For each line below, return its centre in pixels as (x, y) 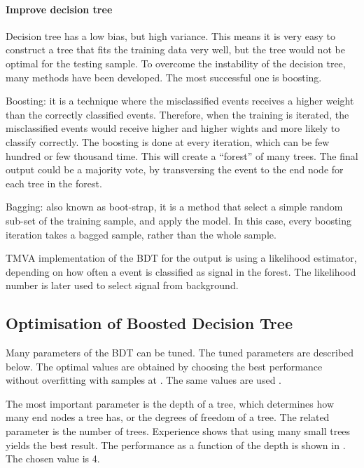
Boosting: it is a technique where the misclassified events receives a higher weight (180, 101)
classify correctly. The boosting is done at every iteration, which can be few (168, 141)
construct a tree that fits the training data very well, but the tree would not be (175, 49)
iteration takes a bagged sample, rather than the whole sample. (141, 234)
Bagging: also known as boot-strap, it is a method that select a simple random (174, 207)
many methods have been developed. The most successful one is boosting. (164, 77)
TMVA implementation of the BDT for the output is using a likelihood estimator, (181, 258)
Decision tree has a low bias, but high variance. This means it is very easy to (170, 35)
